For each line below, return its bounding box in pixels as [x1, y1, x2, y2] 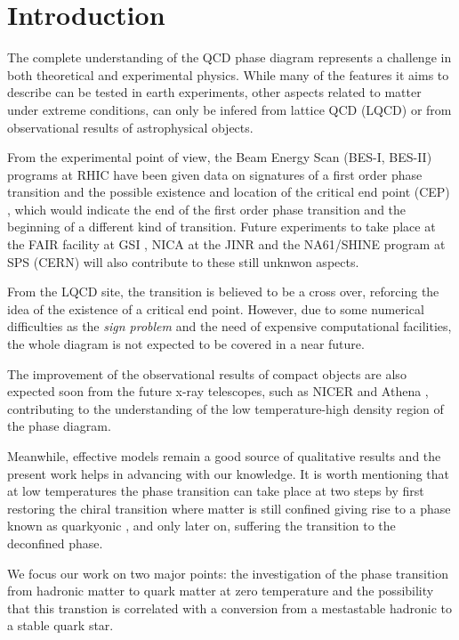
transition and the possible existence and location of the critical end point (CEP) [7, 182, 450, 201]
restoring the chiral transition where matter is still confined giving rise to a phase [7, 498, 451, 517]
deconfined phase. [7, 533, 103, 552]
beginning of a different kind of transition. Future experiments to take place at [7, 217, 436, 236]
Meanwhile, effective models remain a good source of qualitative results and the [7, 447, 441, 465]
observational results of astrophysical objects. [7, 117, 254, 136]
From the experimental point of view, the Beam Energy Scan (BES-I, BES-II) [7, 148, 432, 166]
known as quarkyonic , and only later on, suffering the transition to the [7, 516, 396, 535]
